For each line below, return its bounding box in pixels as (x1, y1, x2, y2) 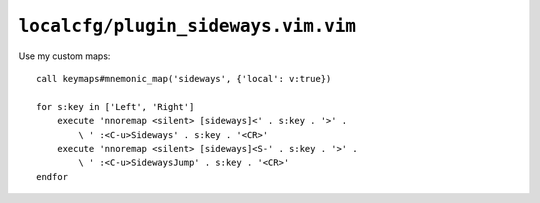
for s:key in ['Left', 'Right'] (36, 101, 195, 112)
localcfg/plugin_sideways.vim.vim (18, 15, 357, 37)
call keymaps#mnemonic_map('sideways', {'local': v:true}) (36, 73, 332, 84)
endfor (36, 171, 69, 182)
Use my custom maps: (18, 50, 111, 62)
